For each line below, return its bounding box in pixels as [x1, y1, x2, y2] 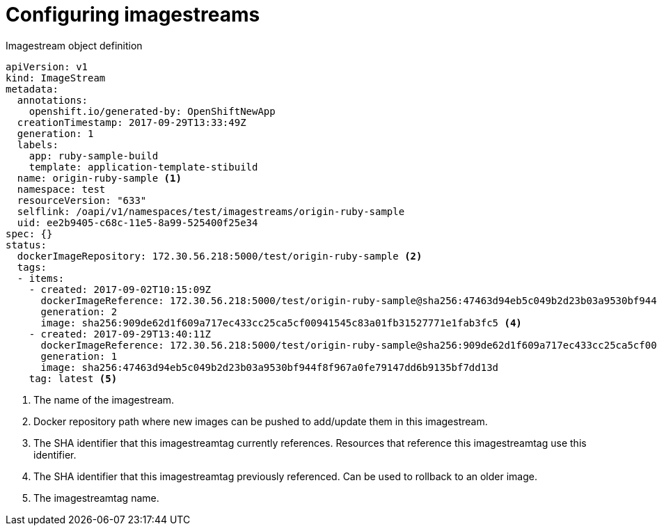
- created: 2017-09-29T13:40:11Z [29, 328, 212, 340]
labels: [17, 138, 58, 150]
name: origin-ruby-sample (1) [17, 172, 182, 184]
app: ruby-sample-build [29, 150, 159, 161]
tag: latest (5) [29, 372, 118, 384]
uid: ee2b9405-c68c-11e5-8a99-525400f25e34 [17, 216, 258, 228]
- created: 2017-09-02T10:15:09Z [29, 283, 212, 295]
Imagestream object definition [6, 39, 143, 51]
